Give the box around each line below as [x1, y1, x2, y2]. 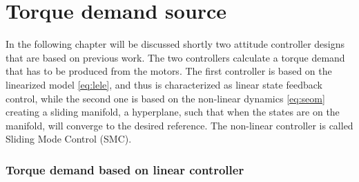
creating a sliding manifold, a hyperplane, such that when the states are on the [6, 104, 340, 119]
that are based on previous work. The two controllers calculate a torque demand [6, 50, 345, 64]
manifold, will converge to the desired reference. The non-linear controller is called [6, 118, 353, 132]
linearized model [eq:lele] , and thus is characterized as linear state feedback [6, 77, 322, 91]
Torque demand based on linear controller [6, 161, 244, 178]
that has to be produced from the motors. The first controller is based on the [6, 64, 332, 78]
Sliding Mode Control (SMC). [6, 131, 132, 146]
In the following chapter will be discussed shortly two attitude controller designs [6, 37, 345, 51]
